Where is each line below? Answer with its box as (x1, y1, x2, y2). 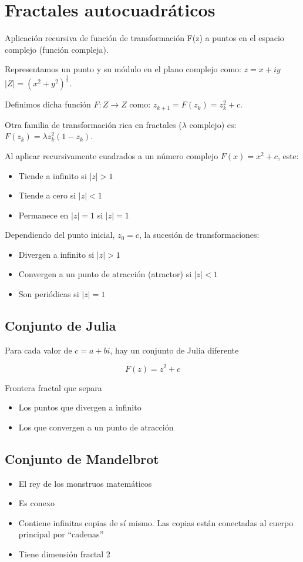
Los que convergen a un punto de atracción (18, 420, 174, 433)
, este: (277, 149, 299, 161)
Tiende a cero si (18, 189, 76, 201)
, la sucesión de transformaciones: (139, 228, 260, 241)
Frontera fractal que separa (5, 381, 102, 393)
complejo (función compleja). (5, 43, 109, 55)
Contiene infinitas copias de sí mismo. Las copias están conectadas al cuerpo (18, 516, 294, 529)
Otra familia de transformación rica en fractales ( (5, 118, 182, 130)
